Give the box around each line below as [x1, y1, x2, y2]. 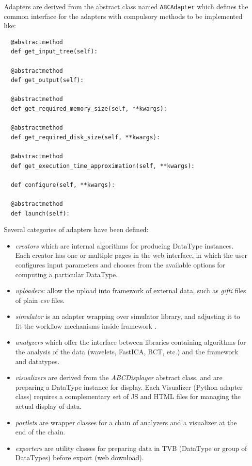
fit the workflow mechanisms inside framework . [15, 320, 157, 331]
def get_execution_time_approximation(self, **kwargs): [11, 162, 195, 169]
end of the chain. [15, 427, 65, 437]
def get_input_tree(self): [11, 48, 98, 55]
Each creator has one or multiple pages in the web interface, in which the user [15, 250, 247, 260]
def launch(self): [11, 210, 70, 217]
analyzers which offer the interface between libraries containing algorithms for [15, 337, 246, 347]
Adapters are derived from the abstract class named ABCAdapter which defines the [4, 1, 248, 11]
